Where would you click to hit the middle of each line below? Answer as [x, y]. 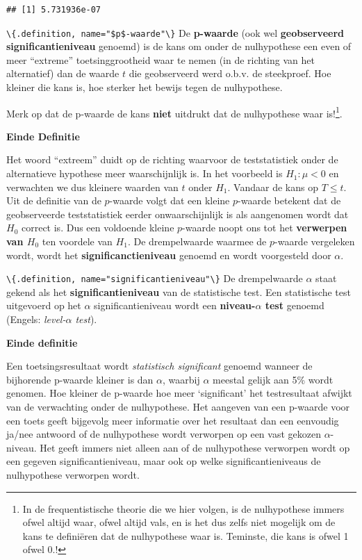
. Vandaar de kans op [273, 187]
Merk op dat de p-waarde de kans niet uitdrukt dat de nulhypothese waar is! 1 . [174, 112]
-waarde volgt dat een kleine [170, 200]
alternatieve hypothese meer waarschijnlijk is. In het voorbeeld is [145, 173]
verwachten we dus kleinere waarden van [92, 187]
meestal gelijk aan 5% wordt [273, 379]
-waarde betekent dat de [289, 200]
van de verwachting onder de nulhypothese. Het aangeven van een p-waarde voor [178, 407]
